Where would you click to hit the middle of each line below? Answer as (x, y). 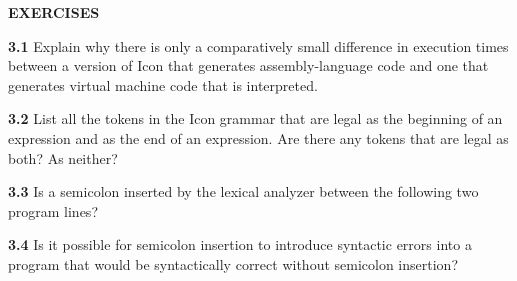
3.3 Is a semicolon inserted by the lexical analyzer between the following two (243, 191)
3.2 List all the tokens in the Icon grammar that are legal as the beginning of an (255, 118)
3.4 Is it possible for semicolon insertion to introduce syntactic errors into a (240, 244)
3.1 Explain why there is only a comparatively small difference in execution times (258, 45)
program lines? (53, 210)
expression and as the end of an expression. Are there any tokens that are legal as (258, 137)
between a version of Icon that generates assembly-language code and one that (248, 65)
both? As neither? (63, 157)
